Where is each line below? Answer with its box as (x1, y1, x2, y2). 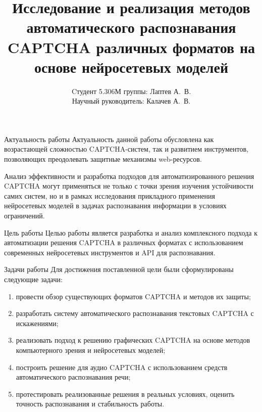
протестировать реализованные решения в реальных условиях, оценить (16, 388, 235, 399)
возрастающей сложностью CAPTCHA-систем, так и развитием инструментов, (4, 144, 248, 154)
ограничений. (4, 210, 45, 221)
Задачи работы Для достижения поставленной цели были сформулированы (4, 264, 234, 274)
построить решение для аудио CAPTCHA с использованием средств (16, 361, 228, 372)
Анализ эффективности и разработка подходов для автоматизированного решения (4, 170, 254, 181)
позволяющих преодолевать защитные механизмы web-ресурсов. (4, 154, 202, 164)
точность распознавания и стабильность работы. (16, 398, 165, 409)
